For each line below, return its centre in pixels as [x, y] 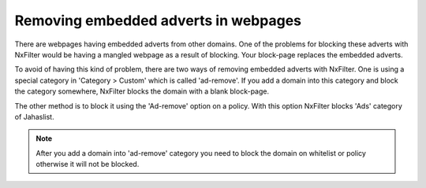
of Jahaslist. [34, 116]
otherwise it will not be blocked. [88, 164]
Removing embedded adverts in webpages [158, 20]
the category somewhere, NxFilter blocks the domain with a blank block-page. [142, 91]
